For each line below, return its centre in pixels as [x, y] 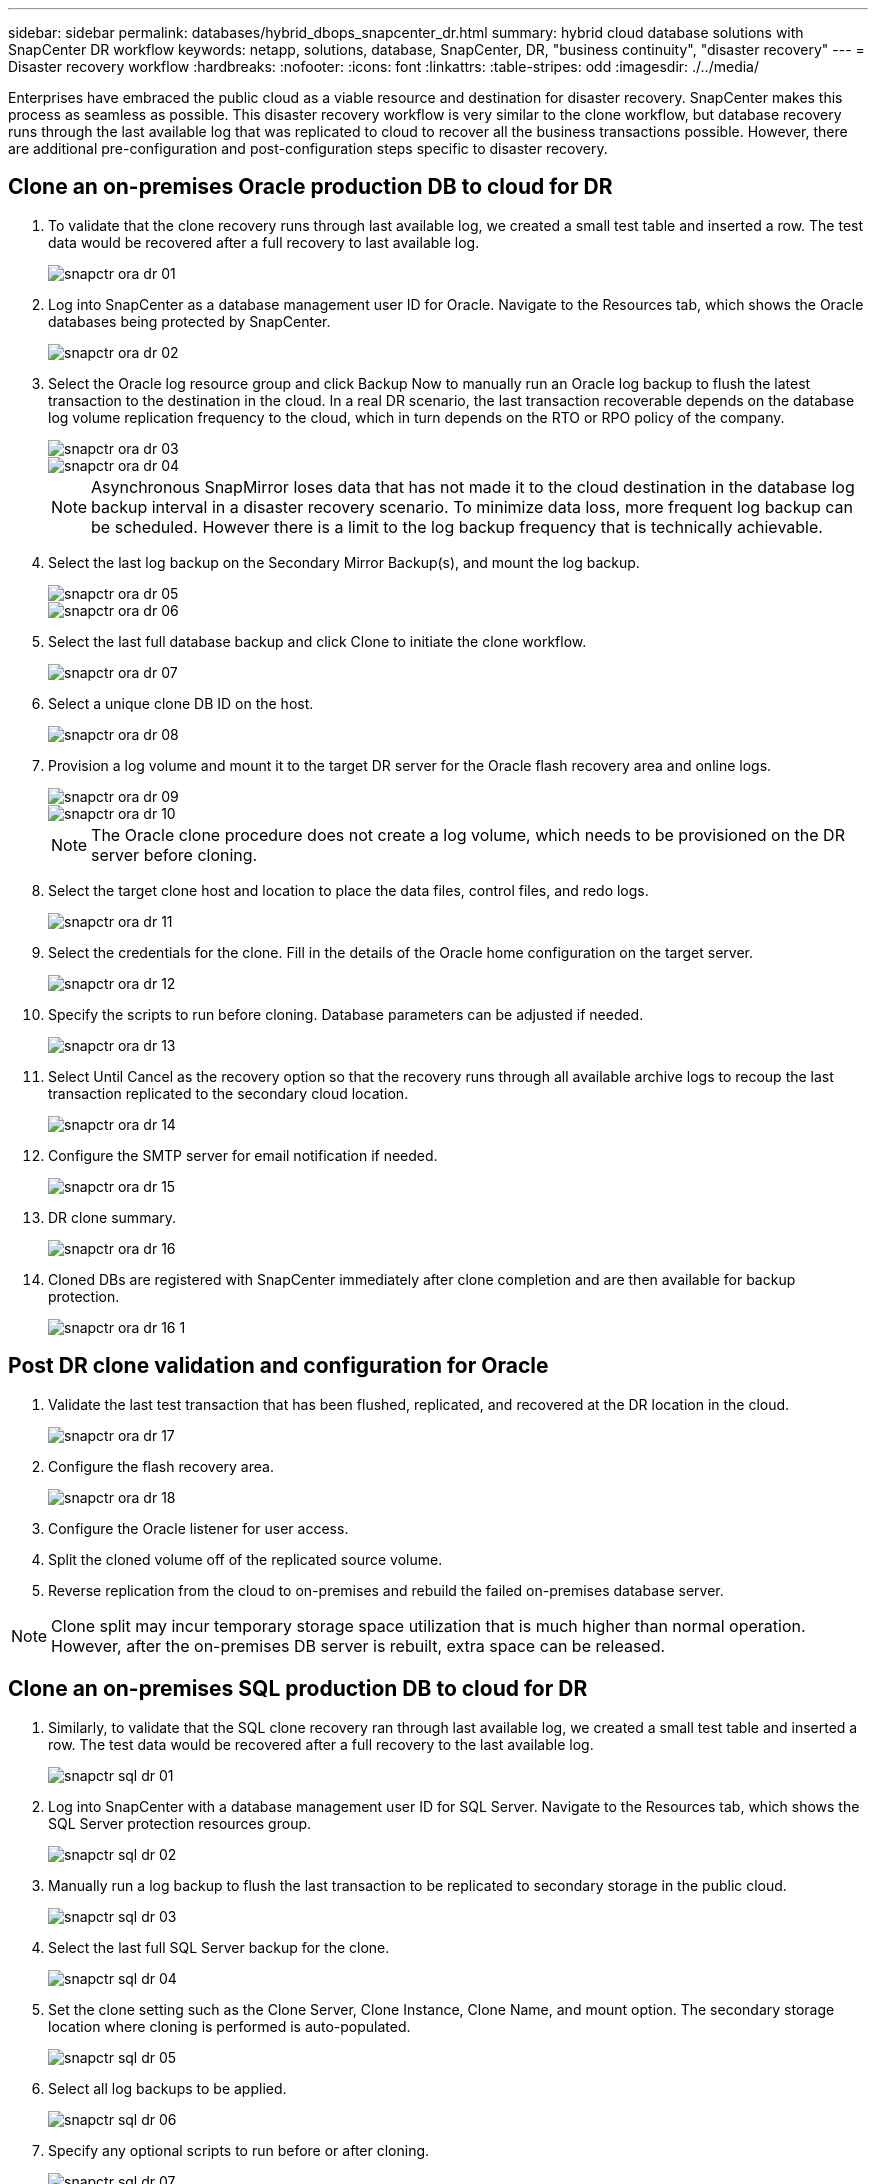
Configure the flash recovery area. [161, 1466]
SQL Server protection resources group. [180, 1823]
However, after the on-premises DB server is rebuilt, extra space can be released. [358, 1645]
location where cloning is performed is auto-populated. [229, 2026]
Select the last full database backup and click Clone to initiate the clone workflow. [317, 641]
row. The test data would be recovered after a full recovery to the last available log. [321, 1744]
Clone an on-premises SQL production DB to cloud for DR [298, 1689]
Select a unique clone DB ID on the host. [181, 703]
